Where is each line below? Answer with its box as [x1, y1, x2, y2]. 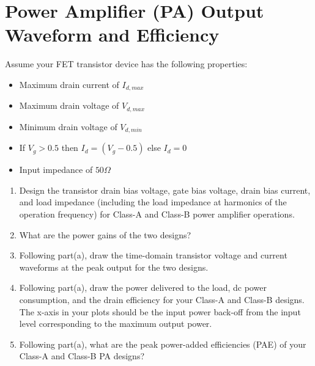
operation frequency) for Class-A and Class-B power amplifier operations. [19, 208, 295, 221]
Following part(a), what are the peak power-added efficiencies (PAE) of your [19, 337, 306, 350]
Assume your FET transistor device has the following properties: [5, 57, 248, 70]
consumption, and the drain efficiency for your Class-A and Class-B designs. [19, 293, 305, 306]
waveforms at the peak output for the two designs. [19, 260, 209, 273]
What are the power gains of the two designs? [19, 228, 191, 241]
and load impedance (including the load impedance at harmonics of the [19, 196, 287, 208]
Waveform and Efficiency [5, 22, 220, 47]
